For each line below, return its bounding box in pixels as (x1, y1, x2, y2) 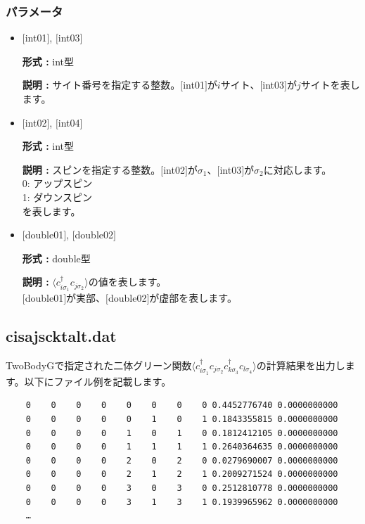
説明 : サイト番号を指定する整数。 (22, 77, 181, 92)
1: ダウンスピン (22, 189, 93, 204)
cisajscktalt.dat (6, 325, 117, 347)
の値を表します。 (88, 274, 167, 289)
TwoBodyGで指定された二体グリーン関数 (6, 357, 192, 372)
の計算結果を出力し (256, 357, 345, 372)
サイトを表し (300, 77, 360, 92)
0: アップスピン (22, 176, 93, 191)
